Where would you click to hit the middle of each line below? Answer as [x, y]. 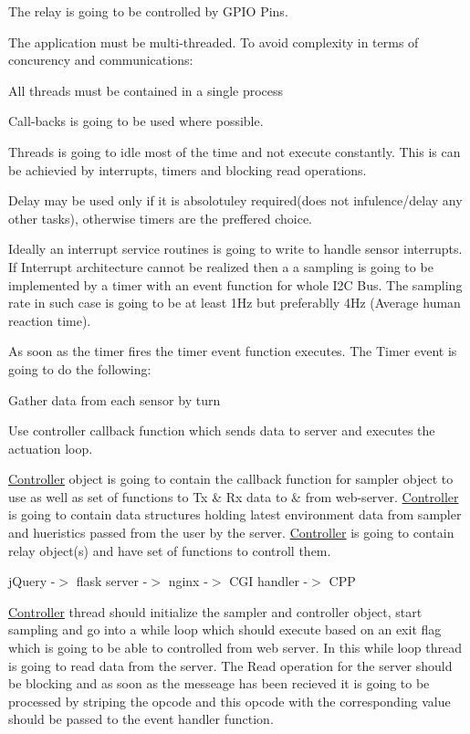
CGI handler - [269, 581]
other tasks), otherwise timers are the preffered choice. [160, 218]
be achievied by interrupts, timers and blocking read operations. [188, 169]
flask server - [112, 581]
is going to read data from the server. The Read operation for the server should [230, 665]
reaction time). [50, 320]
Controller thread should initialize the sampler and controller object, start [215, 611]
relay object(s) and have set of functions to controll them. [170, 550]
